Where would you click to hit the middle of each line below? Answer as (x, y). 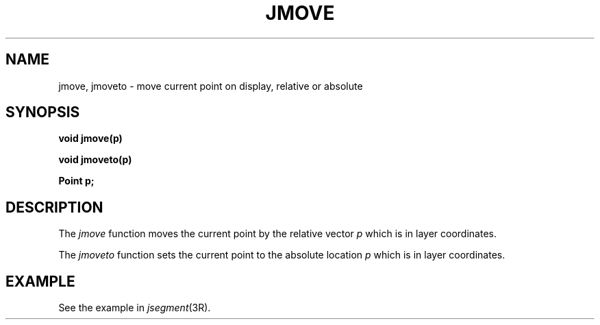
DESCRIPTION (54, 207)
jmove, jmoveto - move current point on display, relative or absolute (211, 86)
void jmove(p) (90, 139)
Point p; (76, 181)
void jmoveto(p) (95, 160)
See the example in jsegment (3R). (135, 308)
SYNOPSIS (43, 112)
